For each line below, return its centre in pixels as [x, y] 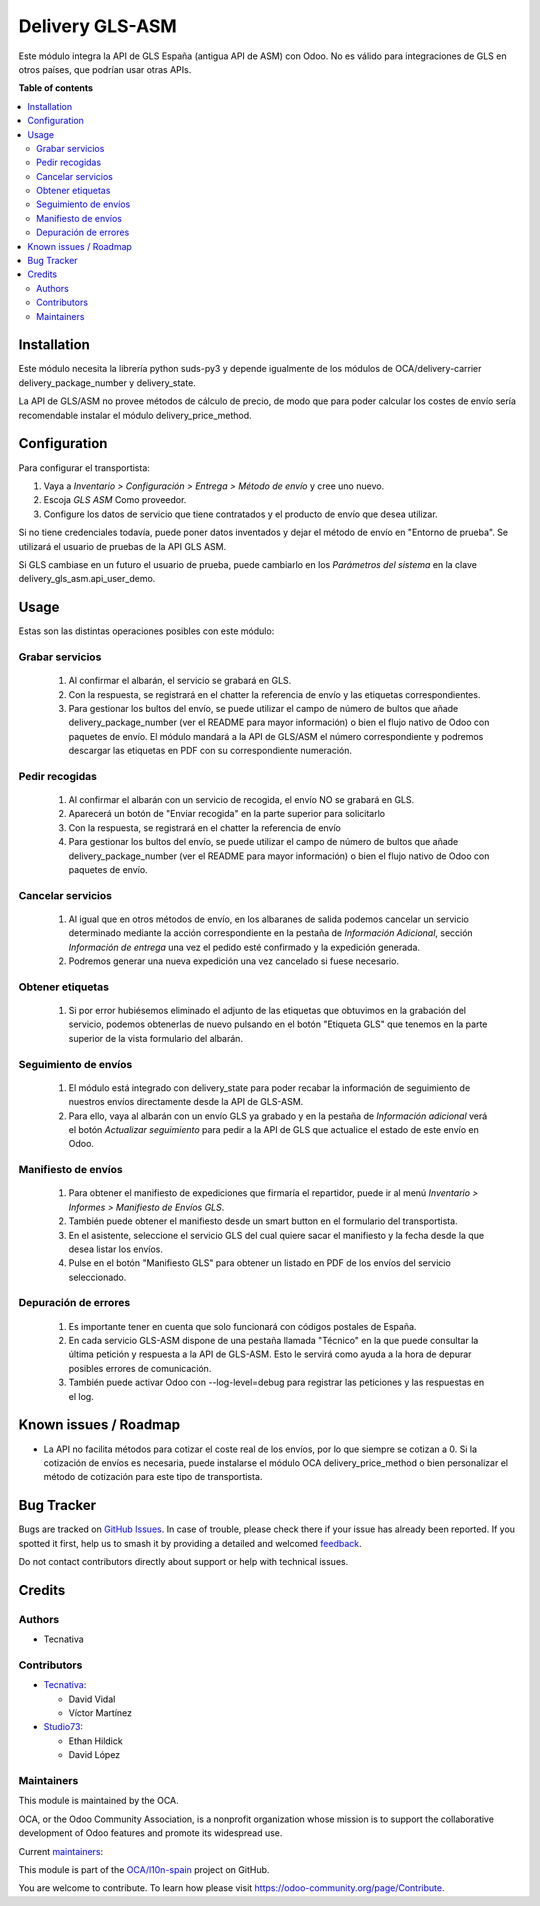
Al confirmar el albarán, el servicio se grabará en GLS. [180, 681]
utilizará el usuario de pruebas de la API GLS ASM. [122, 546]
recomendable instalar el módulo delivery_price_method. [135, 415]
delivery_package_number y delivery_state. [107, 382]
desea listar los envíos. [116, 1249]
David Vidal [92, 1699]
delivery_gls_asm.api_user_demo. [87, 579]
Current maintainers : [61, 1851]
